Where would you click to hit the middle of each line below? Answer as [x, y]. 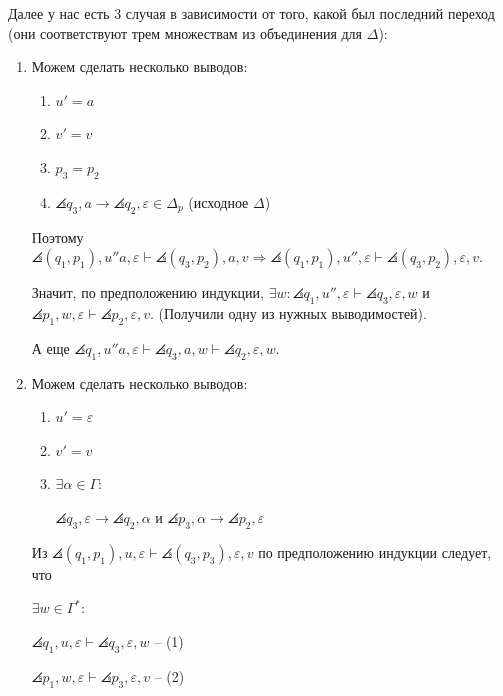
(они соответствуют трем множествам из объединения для [185, 32]
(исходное [218, 201]
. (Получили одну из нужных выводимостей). [288, 312]
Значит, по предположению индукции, [147, 292]
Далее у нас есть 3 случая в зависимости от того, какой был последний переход [251, 13]
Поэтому [57, 236]
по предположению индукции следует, [375, 551]
